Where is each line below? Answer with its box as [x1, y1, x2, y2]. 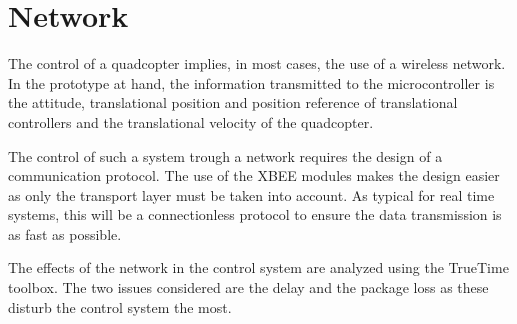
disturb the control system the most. [8, 296, 232, 317]
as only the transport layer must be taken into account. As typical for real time [8, 184, 495, 205]
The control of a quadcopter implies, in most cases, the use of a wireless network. [8, 53, 506, 74]
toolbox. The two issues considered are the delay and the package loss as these [8, 277, 489, 298]
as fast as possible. [8, 223, 122, 244]
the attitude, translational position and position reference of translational [8, 92, 458, 113]
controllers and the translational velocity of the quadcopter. [8, 111, 374, 132]
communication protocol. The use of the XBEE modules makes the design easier [8, 165, 500, 186]
